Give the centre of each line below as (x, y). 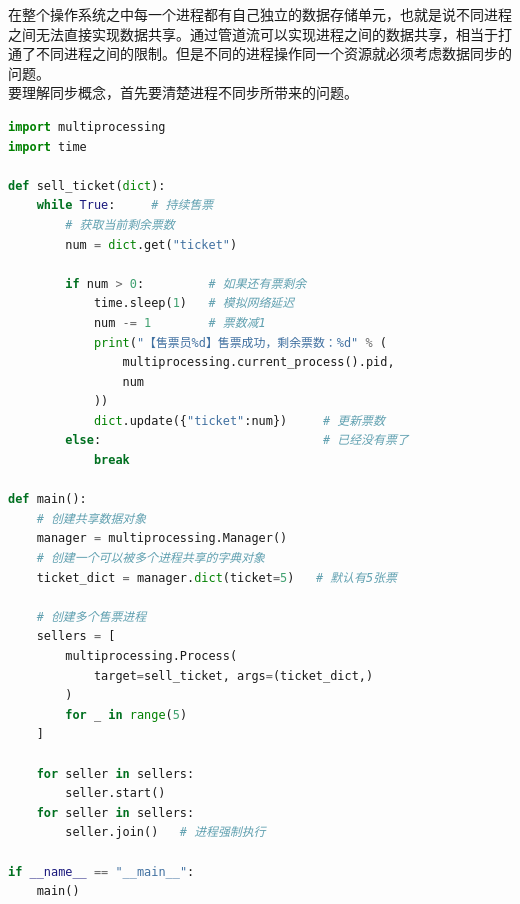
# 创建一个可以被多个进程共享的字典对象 (150, 558)
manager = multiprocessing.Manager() (162, 538)
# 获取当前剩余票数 (120, 224)
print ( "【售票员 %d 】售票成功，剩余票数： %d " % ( (240, 342)
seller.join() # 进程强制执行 (165, 832)
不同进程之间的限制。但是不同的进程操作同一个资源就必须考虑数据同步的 (273, 53)
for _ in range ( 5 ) (126, 714)
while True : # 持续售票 (125, 205)
